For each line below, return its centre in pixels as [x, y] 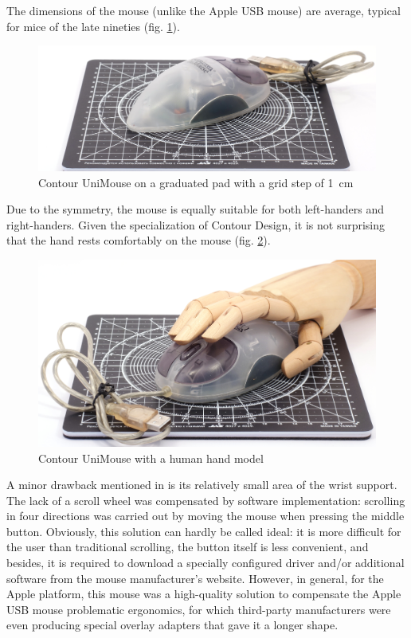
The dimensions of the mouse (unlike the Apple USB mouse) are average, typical [204, 10]
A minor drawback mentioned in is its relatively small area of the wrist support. [202, 485]
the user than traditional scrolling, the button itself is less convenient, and [188, 547]
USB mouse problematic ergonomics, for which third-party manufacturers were [199, 609]
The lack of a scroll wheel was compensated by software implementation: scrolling [206, 500]
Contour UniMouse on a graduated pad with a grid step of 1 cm [196, 182]
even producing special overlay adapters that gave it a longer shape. [172, 625]
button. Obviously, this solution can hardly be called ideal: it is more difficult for [204, 531]
